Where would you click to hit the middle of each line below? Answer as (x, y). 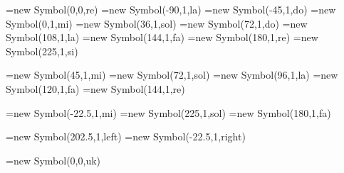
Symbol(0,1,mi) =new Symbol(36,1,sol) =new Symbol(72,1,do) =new (157, 23)
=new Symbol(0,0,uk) (53, 160)
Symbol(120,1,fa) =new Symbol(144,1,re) (95, 88)
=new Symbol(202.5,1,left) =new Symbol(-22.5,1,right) (126, 136)
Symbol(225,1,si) (42, 51)
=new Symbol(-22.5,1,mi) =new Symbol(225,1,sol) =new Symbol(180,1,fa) (168, 112)
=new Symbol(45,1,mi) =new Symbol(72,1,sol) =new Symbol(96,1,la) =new (172, 75)
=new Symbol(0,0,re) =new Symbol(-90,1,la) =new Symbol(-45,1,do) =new (171, 9)
